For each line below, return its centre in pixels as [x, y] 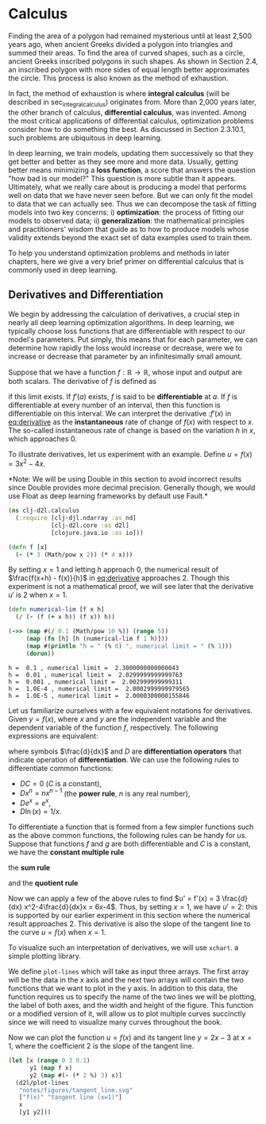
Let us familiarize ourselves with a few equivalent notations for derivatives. [130, 710]
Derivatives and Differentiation [86, 295]
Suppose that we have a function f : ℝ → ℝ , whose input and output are [125, 372]
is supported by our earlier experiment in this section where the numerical [129, 916]
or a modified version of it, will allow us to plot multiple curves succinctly [127, 1014]
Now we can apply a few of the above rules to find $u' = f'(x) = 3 [114, 898]
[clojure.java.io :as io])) [97, 533]
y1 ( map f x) [51, 1068]
